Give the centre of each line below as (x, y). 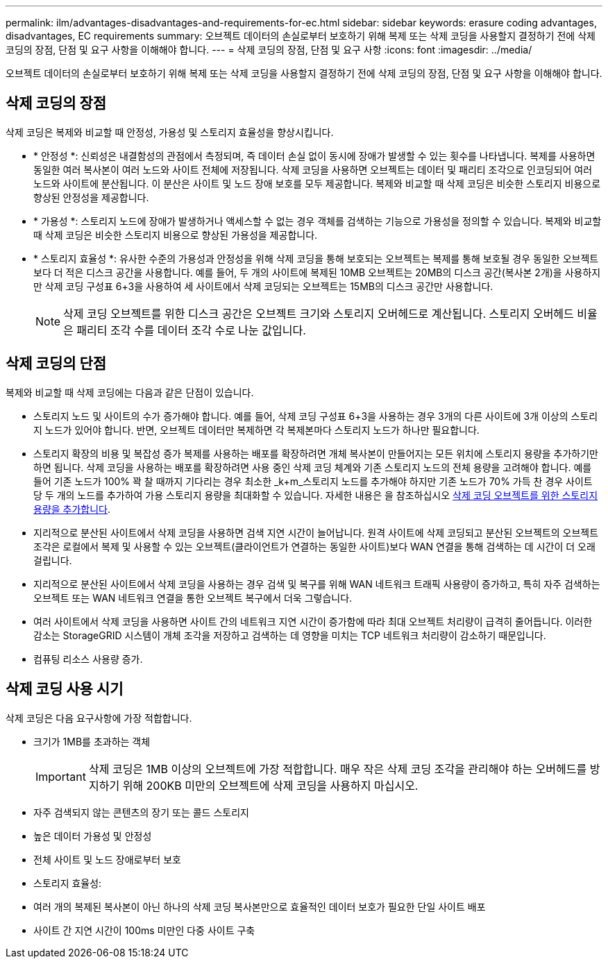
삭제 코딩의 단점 (56, 364)
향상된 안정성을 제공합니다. (91, 197)
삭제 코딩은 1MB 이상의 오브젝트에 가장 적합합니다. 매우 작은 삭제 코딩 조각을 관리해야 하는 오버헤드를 (338, 769)
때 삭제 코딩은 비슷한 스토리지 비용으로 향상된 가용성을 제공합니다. (176, 235)
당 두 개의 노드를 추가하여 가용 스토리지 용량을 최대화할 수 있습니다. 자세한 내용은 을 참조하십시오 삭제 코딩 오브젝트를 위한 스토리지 (316, 495)
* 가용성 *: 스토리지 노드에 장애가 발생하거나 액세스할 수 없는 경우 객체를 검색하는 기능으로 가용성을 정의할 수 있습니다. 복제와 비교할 (318, 221)
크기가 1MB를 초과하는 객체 (92, 741)
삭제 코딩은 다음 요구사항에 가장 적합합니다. (99, 718)
